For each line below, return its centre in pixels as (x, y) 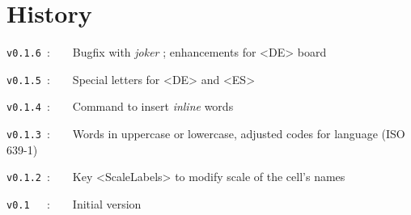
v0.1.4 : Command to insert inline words (120, 106)
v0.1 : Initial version (74, 204)
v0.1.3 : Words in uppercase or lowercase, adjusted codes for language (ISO (206, 134)
